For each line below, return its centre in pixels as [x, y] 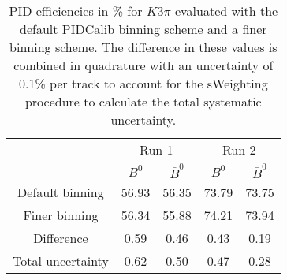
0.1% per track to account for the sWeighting [143, 83]
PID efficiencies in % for [76, 11]
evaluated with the [226, 11]
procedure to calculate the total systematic [143, 101]
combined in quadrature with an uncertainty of [143, 65]
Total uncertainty [61, 260]
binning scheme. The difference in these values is [143, 47]
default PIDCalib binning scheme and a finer [143, 29]
